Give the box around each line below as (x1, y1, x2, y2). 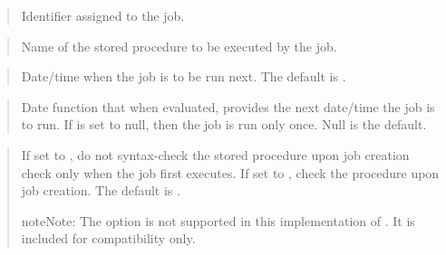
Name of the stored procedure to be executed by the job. (21, 36, 337, 55)
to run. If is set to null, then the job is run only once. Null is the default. (21, 115, 427, 134)
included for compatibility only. (21, 229, 196, 248)
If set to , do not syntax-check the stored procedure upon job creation (21, 145, 410, 164)
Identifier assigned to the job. (21, 6, 185, 24)
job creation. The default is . (21, 181, 180, 200)
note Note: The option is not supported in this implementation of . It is (21, 211, 415, 230)
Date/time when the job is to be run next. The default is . (21, 67, 346, 86)
